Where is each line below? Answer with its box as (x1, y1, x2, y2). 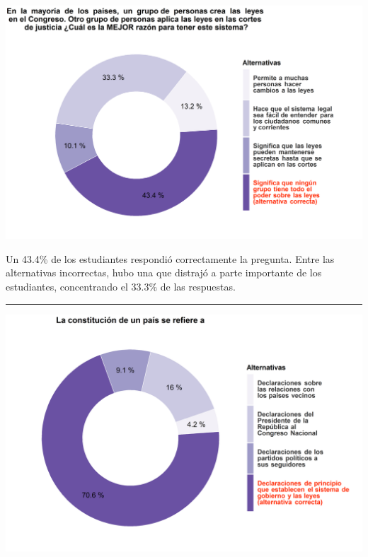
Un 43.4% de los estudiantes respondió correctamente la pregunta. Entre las (6, 251, 335, 266)
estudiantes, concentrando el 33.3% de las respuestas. (6, 279, 236, 294)
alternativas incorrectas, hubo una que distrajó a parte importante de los (6, 265, 322, 280)
